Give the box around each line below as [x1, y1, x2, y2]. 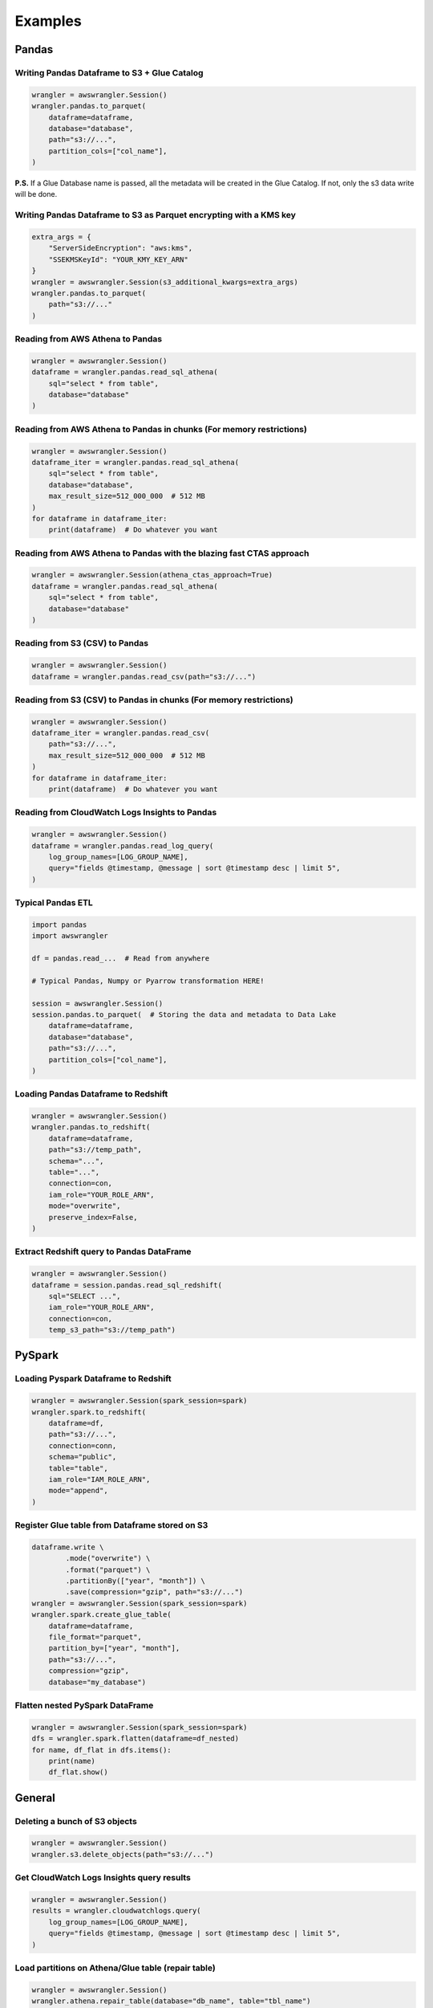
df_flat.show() [48, 1768, 108, 1777]
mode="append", [48, 1486, 108, 1496]
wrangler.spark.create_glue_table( [31, 1610, 172, 1619]
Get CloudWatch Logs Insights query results [14, 1872, 192, 1884]
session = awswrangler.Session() [31, 998, 164, 1008]
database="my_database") [48, 1677, 147, 1687]
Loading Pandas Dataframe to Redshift [14, 1088, 168, 1100]
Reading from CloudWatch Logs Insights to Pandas [14, 807, 217, 818]
